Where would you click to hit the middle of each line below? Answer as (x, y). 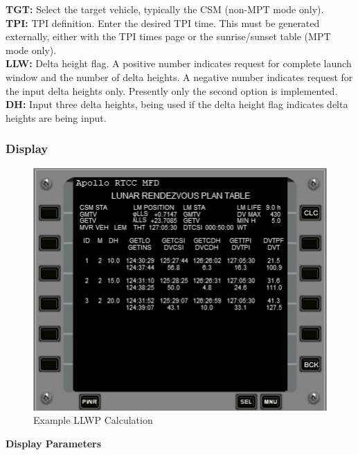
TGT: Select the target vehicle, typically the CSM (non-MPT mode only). (165, 9)
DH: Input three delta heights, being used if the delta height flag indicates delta (177, 104)
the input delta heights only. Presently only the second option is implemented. (172, 90)
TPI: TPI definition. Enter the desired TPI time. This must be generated (163, 23)
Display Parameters (54, 443)
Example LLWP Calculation (93, 420)
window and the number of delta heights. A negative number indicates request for (179, 77)
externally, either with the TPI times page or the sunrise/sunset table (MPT (168, 36)
